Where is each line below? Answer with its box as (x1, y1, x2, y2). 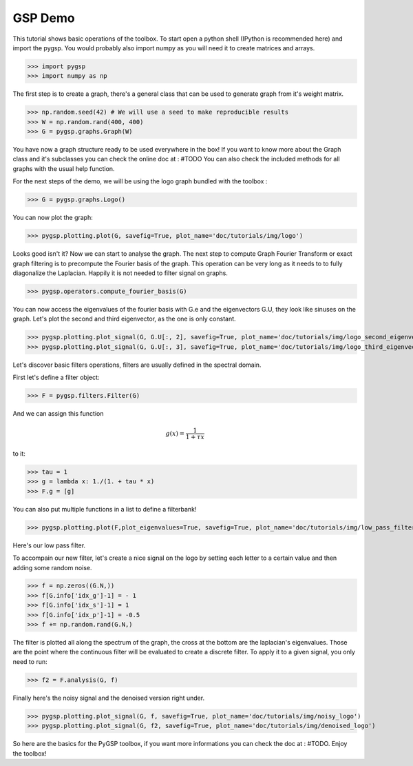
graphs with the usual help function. (12, 164, 115, 172)
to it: (12, 450, 25, 458)
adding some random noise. (12, 563, 92, 572)
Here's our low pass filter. (12, 541, 86, 550)
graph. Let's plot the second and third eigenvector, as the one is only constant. (12, 314, 237, 323)
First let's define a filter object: (12, 373, 100, 382)
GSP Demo (12, 10, 75, 26)
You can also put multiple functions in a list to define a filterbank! (12, 505, 197, 513)
